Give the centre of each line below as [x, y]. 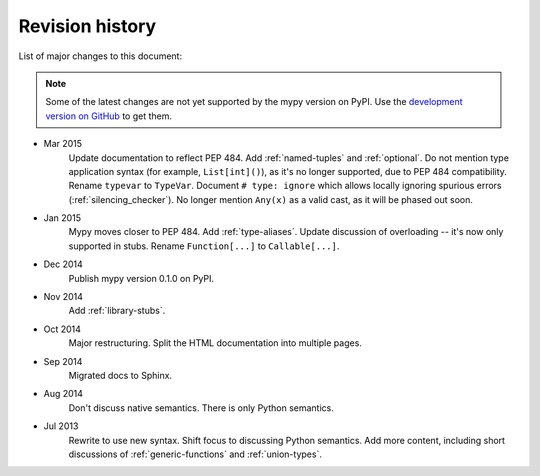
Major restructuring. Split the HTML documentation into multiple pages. [215, 343]
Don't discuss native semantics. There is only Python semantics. [201, 407]
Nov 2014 [63, 297]
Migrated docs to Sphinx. [120, 375]
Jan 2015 [62, 218]
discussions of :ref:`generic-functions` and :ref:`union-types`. [195, 454]
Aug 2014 [63, 394]
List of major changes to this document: [100, 56]
